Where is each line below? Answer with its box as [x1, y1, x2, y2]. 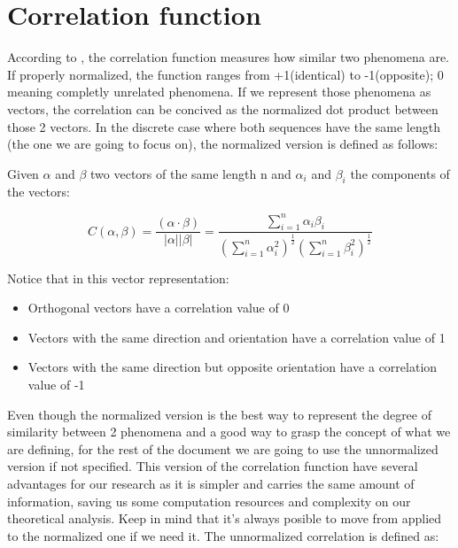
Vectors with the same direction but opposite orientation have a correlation [27, 358, 438, 376]
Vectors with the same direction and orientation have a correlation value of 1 [27, 328, 446, 346]
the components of [350, 164, 450, 182]
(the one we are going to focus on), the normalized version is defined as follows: [7, 135, 439, 153]
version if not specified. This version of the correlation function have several [7, 457, 418, 475]
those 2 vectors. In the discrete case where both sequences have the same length [7, 117, 440, 135]
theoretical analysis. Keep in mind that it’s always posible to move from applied [7, 509, 442, 528]
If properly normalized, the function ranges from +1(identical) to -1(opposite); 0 [7, 65, 444, 83]
